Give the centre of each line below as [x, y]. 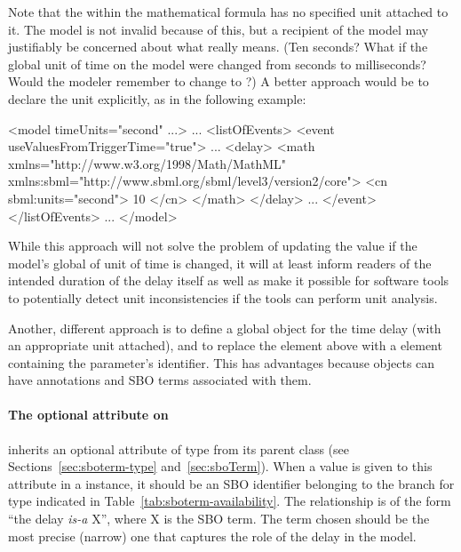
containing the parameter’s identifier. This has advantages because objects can [222, 362]
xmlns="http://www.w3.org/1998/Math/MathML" [147, 163]
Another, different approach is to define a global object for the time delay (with [225, 328]
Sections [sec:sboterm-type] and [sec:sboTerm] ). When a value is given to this [220, 466]
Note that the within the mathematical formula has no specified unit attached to [228, 12]
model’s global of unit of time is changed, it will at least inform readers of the [220, 263]
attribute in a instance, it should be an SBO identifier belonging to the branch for [231, 483]
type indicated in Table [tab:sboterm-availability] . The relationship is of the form [230, 501]
